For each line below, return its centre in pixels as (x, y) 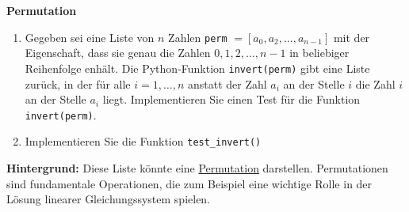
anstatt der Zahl (227, 83)
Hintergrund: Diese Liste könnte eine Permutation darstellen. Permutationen (197, 168)
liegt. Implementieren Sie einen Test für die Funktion (231, 99)
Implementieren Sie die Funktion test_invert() (143, 141)
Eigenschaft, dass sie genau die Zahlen (118, 53)
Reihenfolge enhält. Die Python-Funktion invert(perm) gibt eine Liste (197, 68)
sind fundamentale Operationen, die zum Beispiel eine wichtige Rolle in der (189, 183)
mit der (352, 37)
